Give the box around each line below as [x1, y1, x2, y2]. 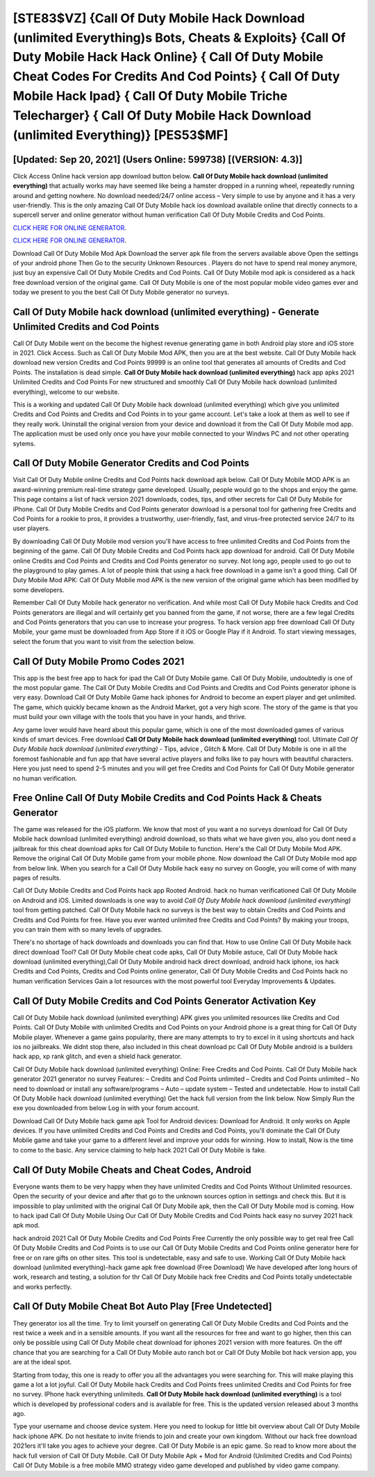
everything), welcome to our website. [12, 388, 119, 396]
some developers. [12, 586, 65, 594]
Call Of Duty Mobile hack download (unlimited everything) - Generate [12, 306, 319, 317]
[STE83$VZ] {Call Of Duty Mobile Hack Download [12, 10, 306, 26]
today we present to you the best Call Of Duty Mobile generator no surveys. [12, 288, 229, 297]
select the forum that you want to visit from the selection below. [12, 637, 195, 645]
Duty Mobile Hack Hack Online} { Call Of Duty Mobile [12, 49, 324, 65]
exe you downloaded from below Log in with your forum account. [12, 1104, 200, 1112]
